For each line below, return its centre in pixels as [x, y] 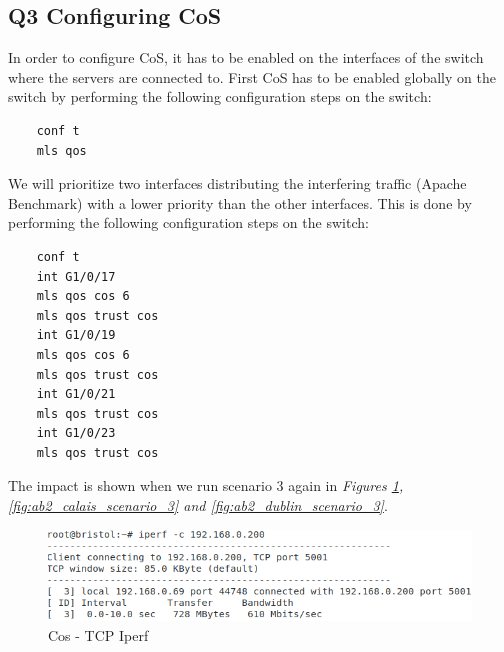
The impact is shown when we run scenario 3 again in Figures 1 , [206, 485]
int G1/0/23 [76, 433]
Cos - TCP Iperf [98, 635]
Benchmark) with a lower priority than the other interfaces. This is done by [240, 202]
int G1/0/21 [76, 394]
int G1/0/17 [76, 276]
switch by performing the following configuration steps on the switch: [220, 96]
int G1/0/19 [76, 335]
